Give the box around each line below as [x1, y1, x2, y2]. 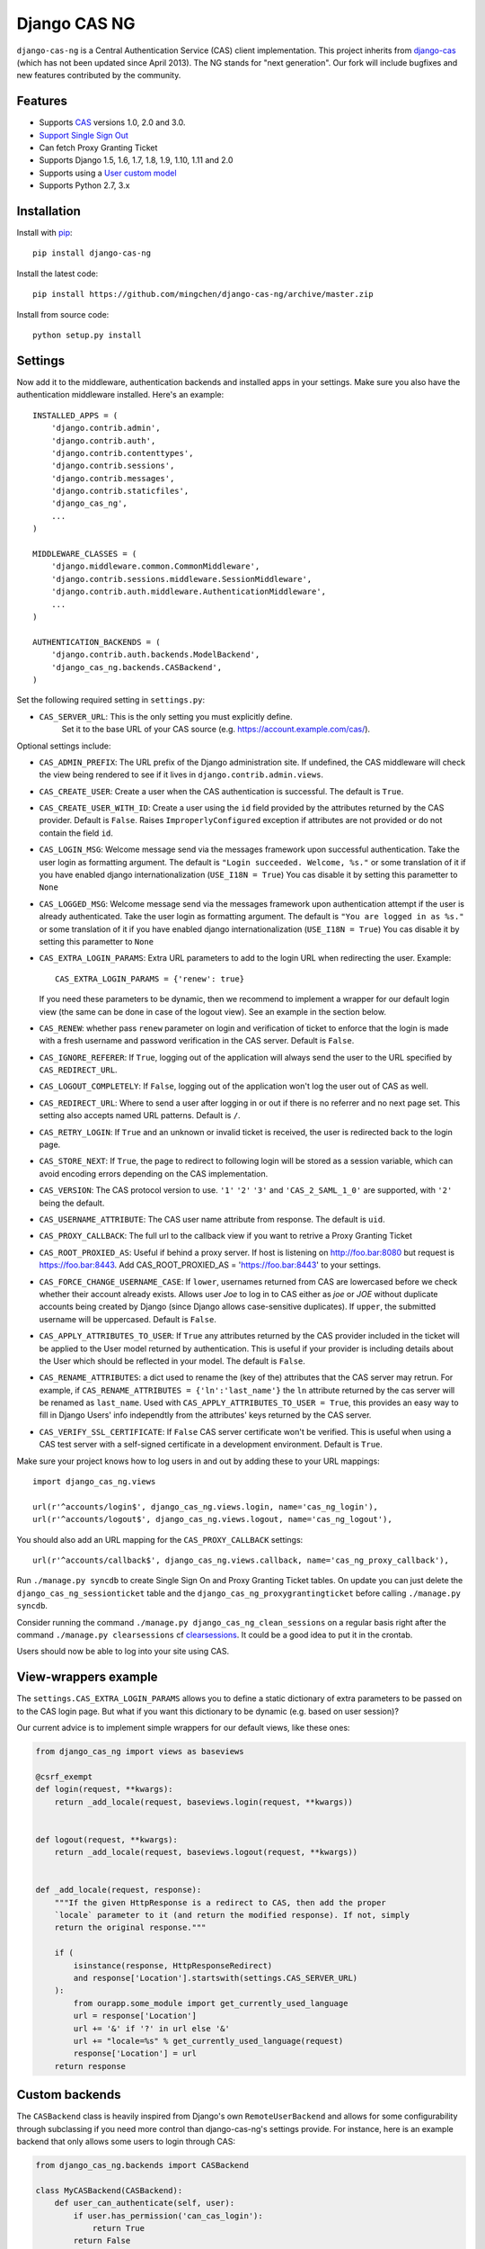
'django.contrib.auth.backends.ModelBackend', [50, 650, 260, 660]
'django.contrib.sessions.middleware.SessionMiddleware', [50, 574, 313, 584]
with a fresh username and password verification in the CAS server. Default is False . [39, 1035, 355, 1046]
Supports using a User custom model [39, 167, 177, 178]
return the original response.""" [54, 1922, 207, 1933]
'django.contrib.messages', [50, 473, 175, 483]
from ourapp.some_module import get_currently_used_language [73, 1998, 348, 2008]
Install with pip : [16, 228, 73, 238]
